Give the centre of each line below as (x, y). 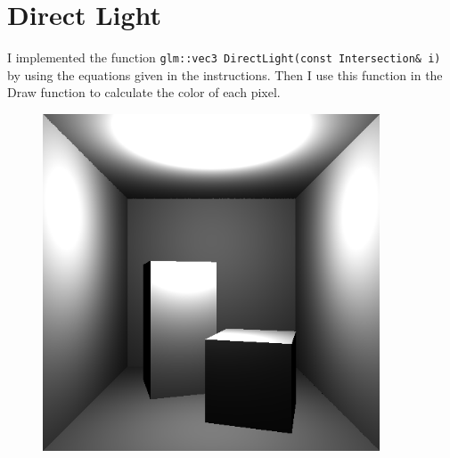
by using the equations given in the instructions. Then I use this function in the (225, 74)
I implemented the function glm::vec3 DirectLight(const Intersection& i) (224, 57)
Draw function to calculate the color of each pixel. (144, 92)
